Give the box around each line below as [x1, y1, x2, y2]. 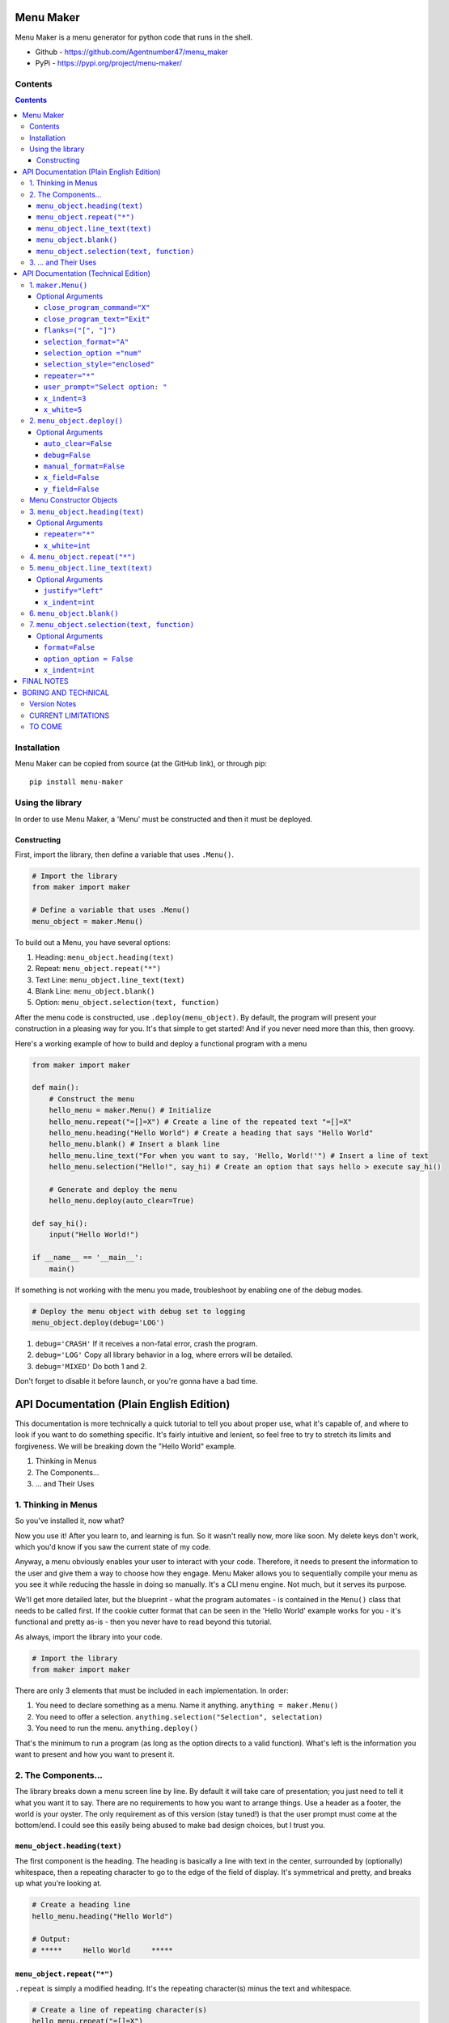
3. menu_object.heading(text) [29, 507, 145, 516]
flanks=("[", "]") [43, 326, 116, 335]
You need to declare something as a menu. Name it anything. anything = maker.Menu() [35, 1700, 339, 1711]
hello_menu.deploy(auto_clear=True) [49, 1196, 194, 1206]
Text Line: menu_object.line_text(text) [35, 975, 185, 985]
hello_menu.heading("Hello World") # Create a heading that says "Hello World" [49, 1128, 374, 1137]
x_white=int [43, 541, 91, 550]
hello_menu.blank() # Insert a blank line [49, 1139, 220, 1149]
